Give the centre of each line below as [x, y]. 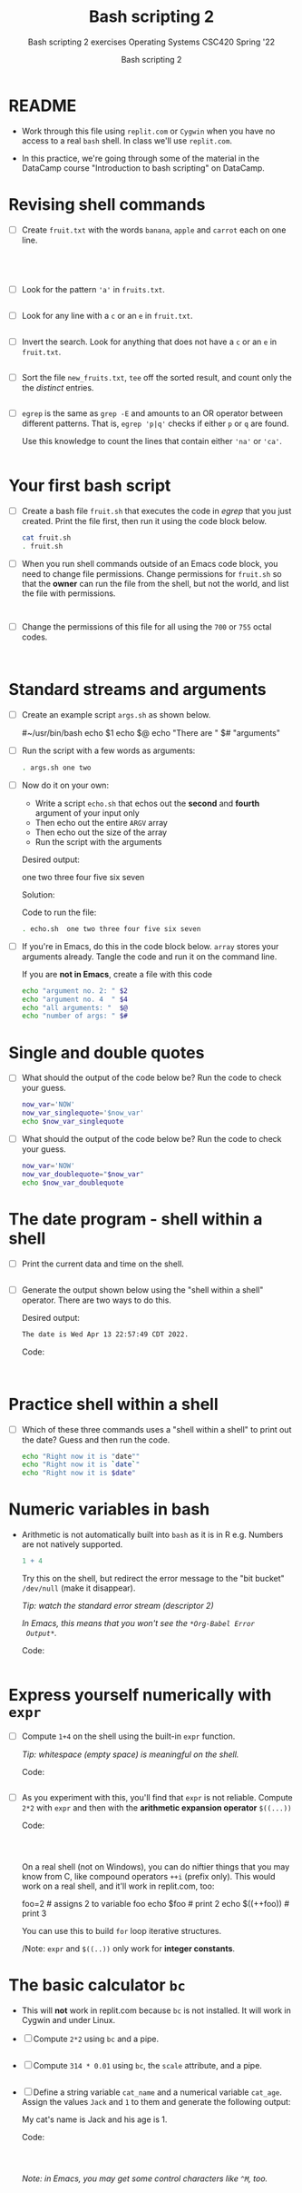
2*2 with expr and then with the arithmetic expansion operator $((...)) [156, 1808]
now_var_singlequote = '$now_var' [83, 1113]
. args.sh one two [56, 768]
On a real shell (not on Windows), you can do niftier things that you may [156, 1867]
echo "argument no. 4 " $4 [74, 999]
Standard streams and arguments [137, 690]
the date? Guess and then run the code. [96, 1439]
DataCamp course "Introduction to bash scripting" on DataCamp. [143, 168]
